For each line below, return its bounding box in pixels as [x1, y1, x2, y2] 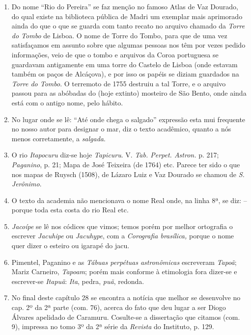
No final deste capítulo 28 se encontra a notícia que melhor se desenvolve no [11, 292, 241, 303]
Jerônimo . [11, 179, 42, 189]
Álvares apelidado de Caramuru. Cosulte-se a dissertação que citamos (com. [11, 311, 240, 322]
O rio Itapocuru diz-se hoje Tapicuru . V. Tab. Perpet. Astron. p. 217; [11, 150, 219, 160]
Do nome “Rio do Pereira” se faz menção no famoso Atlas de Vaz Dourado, [11, 1, 238, 11]
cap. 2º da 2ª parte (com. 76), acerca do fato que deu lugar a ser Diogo [11, 302, 226, 312]
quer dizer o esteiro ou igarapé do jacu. [11, 240, 130, 251]
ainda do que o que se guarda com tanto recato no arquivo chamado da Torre [11, 21, 245, 31]
